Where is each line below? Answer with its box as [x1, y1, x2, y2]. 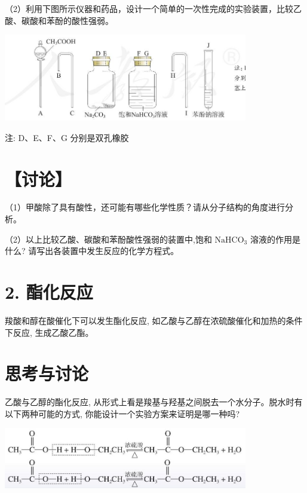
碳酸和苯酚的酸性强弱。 [21, 14, 113, 26]
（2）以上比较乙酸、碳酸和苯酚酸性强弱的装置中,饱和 [5, 232, 212, 245]
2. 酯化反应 [5, 280, 93, 304]
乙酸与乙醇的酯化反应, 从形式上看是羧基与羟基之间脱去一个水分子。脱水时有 [5, 396, 303, 408]
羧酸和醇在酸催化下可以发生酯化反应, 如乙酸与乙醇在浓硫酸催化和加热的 [5, 314, 286, 326]
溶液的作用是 [250, 232, 300, 245]
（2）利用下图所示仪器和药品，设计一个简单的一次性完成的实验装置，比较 [5, 2, 293, 14]
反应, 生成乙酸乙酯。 [13, 326, 94, 338]
